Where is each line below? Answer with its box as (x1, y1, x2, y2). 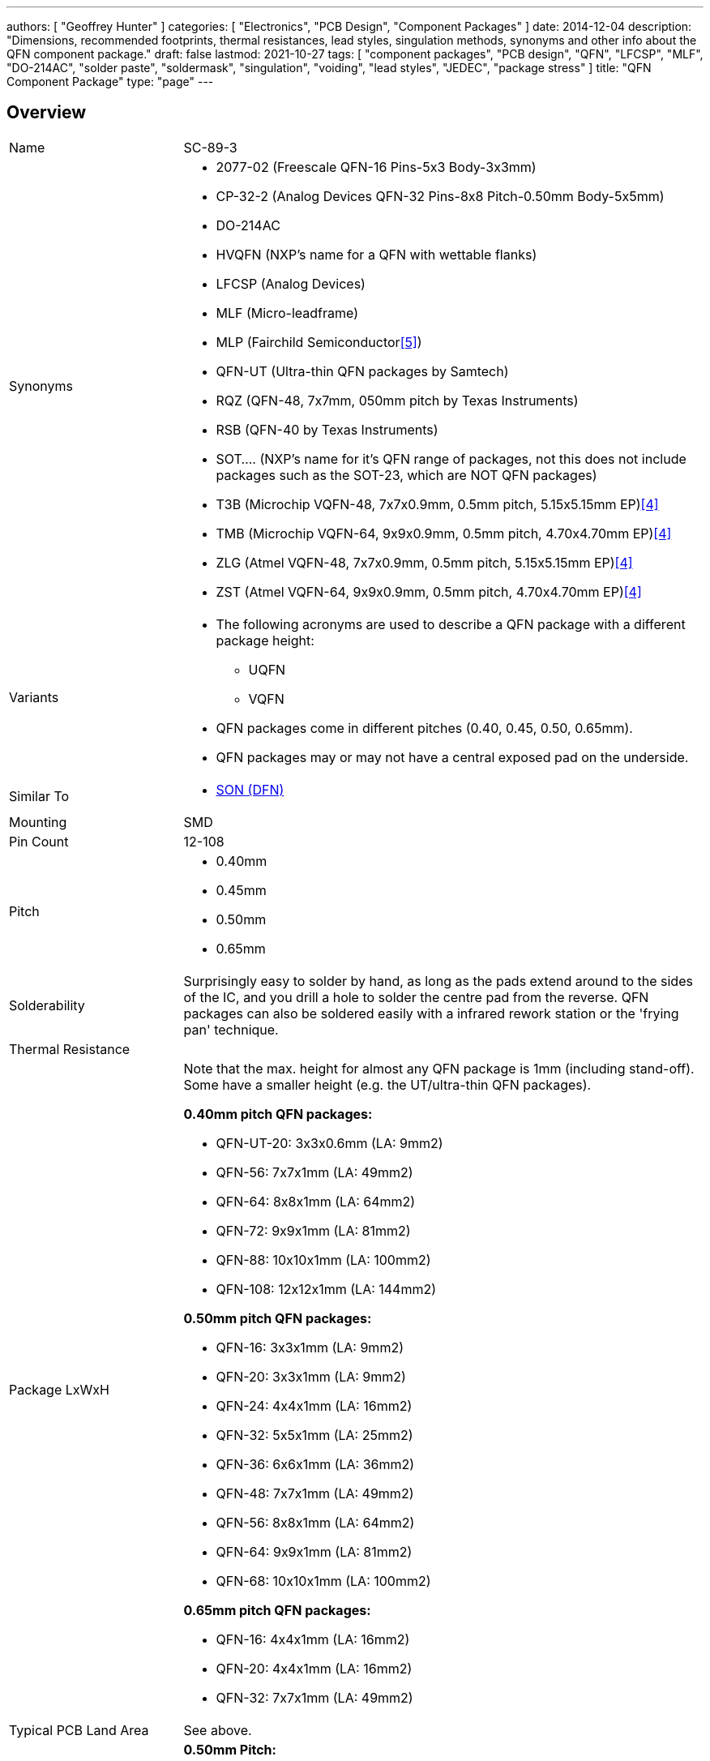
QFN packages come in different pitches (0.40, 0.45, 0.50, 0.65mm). (216, 719, 633, 736)
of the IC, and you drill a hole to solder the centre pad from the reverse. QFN (183, 988, 649, 1005)
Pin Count (9, 833, 69, 850)
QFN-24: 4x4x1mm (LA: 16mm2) (216, 1397, 413, 1414)
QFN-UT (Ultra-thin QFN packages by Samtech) (216, 362, 509, 379)
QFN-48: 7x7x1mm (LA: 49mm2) (216, 1485, 414, 1502)
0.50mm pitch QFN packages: (183, 1309, 372, 1326)
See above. (183, 1721, 252, 1738)
